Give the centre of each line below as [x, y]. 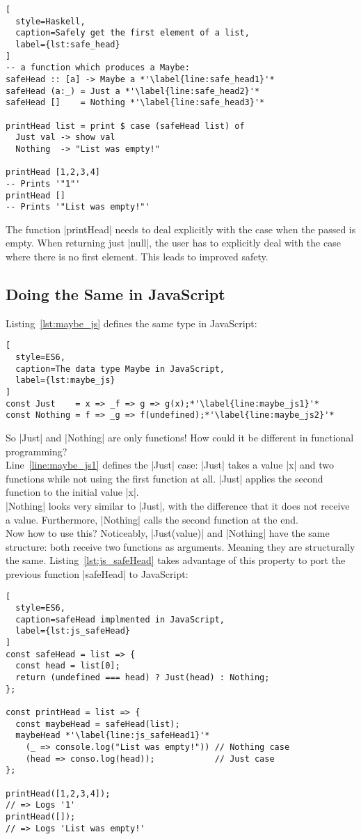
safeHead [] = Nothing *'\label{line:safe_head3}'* [135, 103]
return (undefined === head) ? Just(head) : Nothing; [143, 678]
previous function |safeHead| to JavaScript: [97, 573]
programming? [37, 451]
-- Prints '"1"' [43, 183]
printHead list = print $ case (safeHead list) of [125, 126]
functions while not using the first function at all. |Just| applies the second [165, 478]
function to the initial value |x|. [72, 492]
